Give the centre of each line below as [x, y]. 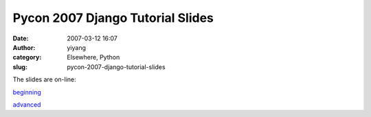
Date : [21, 38]
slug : [20, 67]
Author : [24, 47]
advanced [27, 104]
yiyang [76, 47]
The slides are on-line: [44, 79]
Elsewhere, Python [93, 57]
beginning [27, 92]
